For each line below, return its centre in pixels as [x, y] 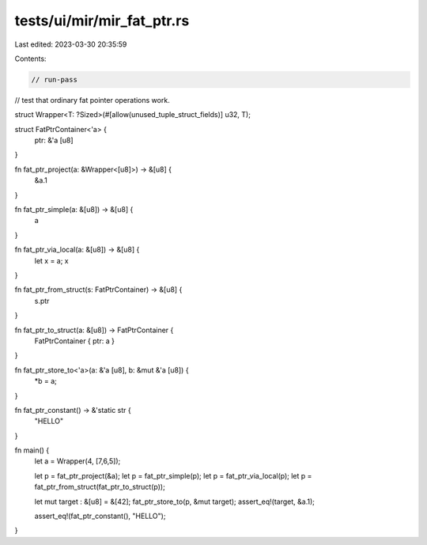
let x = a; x [51, 260]
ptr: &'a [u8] [54, 140]
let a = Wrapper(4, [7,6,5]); [77, 461]
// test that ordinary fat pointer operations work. [92, 100]
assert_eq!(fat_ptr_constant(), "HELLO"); [100, 516]
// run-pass [55, 79]
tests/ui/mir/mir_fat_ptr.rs [102, 21]
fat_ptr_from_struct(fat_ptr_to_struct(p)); [100, 487]
